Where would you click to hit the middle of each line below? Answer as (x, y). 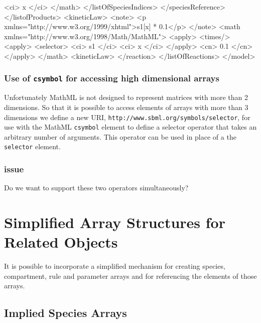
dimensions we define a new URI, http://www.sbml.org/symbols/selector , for (127, 117)
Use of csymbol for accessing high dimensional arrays (112, 78)
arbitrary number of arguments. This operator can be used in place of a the (120, 136)
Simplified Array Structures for (115, 222)
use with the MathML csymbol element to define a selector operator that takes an (130, 127)
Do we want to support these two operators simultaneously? (96, 188)
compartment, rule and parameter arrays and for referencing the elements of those (130, 276)
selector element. (32, 146)
